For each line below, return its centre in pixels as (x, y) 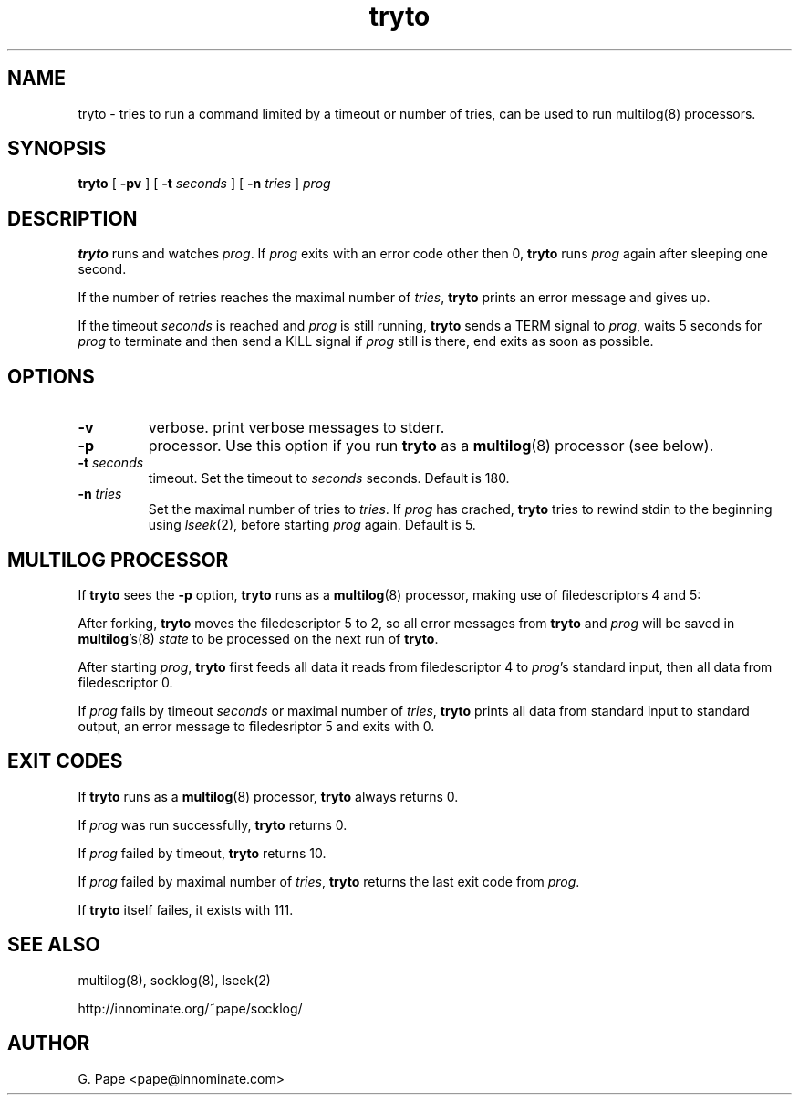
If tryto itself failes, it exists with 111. (186, 909)
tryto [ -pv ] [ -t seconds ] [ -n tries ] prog (204, 184)
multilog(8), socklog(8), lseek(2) (174, 980)
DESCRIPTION (73, 218)
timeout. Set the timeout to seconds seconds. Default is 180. (329, 478)
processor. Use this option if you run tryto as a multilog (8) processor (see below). (431, 446)
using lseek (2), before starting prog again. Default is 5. (312, 525)
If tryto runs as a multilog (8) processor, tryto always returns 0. (268, 796)
